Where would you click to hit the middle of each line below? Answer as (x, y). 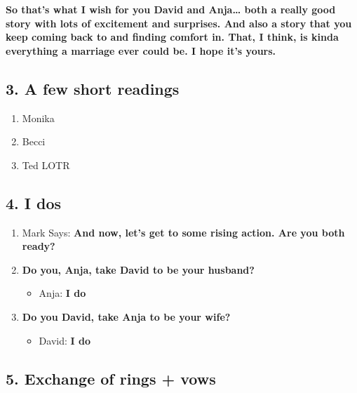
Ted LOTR (46, 165)
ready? (39, 246)
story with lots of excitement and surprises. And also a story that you (179, 23)
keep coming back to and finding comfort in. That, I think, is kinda (172, 37)
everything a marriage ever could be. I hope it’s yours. (141, 50)
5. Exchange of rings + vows (111, 378)
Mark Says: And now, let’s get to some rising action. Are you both (183, 232)
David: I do (65, 340)
